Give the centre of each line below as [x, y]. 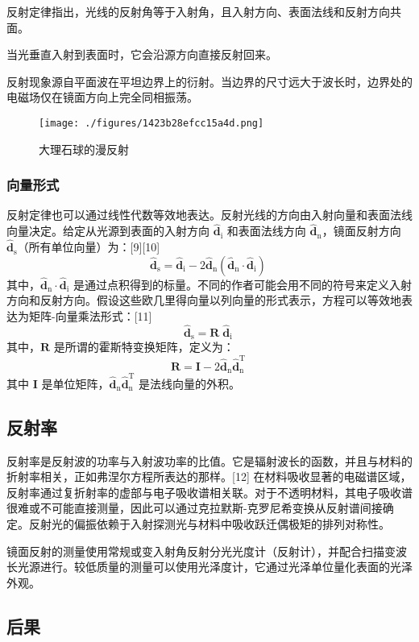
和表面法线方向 [266, 231]
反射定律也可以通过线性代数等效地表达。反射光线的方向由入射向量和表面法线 [209, 215]
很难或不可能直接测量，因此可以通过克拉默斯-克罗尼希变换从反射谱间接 [195, 508]
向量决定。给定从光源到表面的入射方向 [108, 231]
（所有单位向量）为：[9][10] [89, 247]
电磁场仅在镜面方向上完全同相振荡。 [102, 97]
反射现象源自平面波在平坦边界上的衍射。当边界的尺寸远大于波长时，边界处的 [209, 81]
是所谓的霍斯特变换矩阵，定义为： [144, 347]
